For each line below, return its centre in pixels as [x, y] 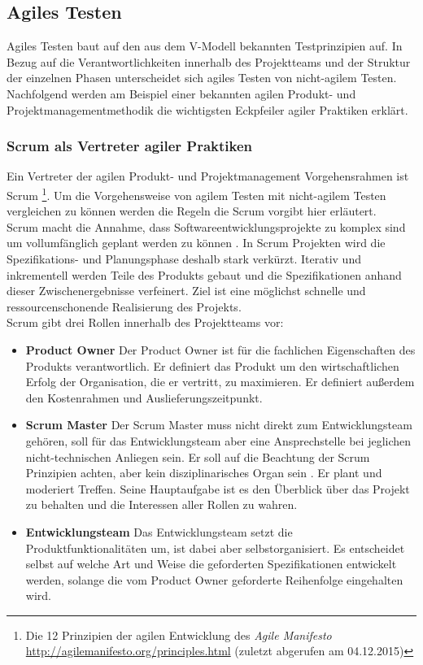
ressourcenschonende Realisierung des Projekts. [124, 306]
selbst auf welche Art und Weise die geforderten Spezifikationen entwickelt [211, 564]
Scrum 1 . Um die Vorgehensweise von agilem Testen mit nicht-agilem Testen [196, 193]
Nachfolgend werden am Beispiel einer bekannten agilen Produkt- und [181, 93]
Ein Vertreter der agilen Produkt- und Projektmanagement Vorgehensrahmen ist [208, 176]
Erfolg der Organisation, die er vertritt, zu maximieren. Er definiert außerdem [220, 382]
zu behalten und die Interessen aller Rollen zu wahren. [161, 504]
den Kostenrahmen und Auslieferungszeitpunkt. [144, 397]
